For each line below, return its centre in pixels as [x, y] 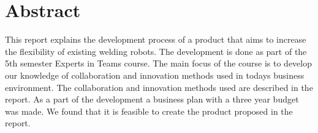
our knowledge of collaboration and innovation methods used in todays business [155, 75]
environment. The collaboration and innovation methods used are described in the [159, 87]
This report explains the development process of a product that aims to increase [156, 39]
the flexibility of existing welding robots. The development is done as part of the [156, 51]
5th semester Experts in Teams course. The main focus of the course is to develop [159, 63]
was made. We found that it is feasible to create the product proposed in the [149, 111]
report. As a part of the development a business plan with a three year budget [152, 99]
